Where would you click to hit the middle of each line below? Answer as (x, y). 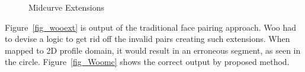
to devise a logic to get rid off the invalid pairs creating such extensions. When (147, 39)
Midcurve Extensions (66, 7)
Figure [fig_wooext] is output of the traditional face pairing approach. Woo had (151, 27)
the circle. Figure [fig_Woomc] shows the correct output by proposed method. (147, 62)
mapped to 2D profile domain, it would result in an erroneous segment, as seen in (153, 50)
